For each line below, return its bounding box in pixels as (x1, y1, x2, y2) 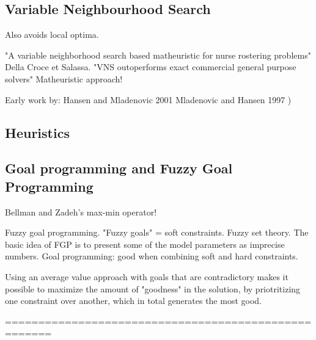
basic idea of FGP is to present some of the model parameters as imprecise (5, 237, 285, 250)
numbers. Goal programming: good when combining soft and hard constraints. (5, 250, 298, 262)
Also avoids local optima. (5, 28, 99, 41)
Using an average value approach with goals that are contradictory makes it (5, 270, 288, 283)
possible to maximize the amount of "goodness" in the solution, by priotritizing (5, 282, 301, 295)
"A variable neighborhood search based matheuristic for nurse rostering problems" (5, 48, 311, 61)
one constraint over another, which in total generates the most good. (5, 294, 262, 307)
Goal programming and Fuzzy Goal (5, 159, 233, 178)
